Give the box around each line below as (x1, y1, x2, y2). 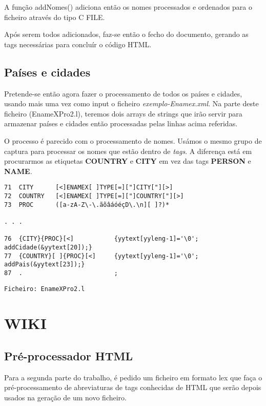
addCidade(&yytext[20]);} (4, 243, 92, 251)
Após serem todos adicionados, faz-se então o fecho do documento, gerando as (4, 29, 249, 40)
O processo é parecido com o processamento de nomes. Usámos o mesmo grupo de (4, 135, 262, 146)
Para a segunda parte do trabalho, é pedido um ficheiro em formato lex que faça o (4, 372, 262, 382)
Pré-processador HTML (4, 347, 133, 363)
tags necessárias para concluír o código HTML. (4, 38, 152, 49)
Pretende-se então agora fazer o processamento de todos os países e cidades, (4, 88, 242, 99)
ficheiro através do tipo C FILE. (4, 11, 105, 22)
